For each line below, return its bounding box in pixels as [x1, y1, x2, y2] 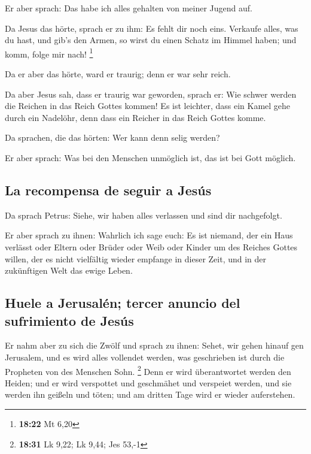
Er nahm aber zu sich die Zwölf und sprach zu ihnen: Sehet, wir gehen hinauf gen [5, 339, 304, 352]
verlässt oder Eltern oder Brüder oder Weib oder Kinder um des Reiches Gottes [5, 240, 298, 253]
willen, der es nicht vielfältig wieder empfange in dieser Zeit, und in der [5, 252, 267, 265]
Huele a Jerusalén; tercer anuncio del [5, 293, 240, 312]
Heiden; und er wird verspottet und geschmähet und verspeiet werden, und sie [5, 376, 292, 389]
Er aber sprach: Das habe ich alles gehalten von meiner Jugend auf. [5, 2, 252, 14]
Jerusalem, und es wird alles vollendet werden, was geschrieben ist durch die [5, 350, 285, 363]
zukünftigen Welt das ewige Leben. [5, 264, 133, 277]
